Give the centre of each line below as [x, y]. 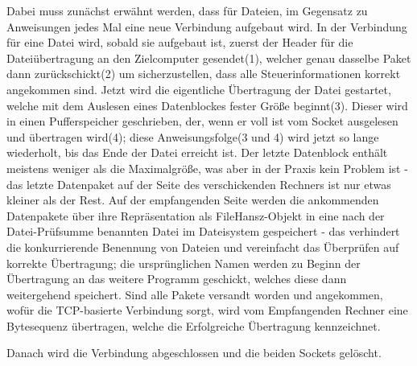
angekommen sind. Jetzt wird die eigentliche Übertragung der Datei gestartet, [199, 89]
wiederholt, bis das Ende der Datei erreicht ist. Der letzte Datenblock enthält [197, 152]
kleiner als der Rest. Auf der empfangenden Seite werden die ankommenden [193, 200]
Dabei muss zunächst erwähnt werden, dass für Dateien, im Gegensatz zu [187, 10]
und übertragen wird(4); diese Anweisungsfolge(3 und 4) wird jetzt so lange [193, 136]
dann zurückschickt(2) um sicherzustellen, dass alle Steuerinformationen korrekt [204, 74]
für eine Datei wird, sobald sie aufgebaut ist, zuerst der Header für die [180, 42]
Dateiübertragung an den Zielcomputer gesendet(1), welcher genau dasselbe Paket [209, 58]
